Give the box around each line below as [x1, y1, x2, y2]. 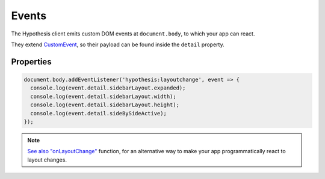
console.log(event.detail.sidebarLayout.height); [30, 102, 180, 108]
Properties [11, 56, 52, 67]
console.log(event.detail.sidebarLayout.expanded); [30, 85, 186, 91]
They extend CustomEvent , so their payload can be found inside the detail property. [11, 41, 225, 48]
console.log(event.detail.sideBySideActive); [30, 110, 167, 117]
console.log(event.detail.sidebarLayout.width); [30, 93, 177, 100]
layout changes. [27, 156, 67, 163]
